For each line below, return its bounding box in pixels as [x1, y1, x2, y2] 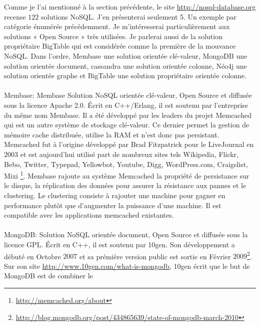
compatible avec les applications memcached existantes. [4, 210, 174, 220]
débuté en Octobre [4, 251, 61, 261]
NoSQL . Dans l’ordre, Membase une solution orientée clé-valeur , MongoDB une [4, 50, 247, 61]
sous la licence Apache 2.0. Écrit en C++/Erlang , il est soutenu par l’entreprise [4, 99, 248, 110]
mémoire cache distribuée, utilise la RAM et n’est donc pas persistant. [4, 129, 219, 139]
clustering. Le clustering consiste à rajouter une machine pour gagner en [4, 190, 225, 200]
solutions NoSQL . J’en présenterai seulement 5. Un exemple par [40, 11, 236, 22]
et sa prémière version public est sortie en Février [79, 251, 231, 261]
